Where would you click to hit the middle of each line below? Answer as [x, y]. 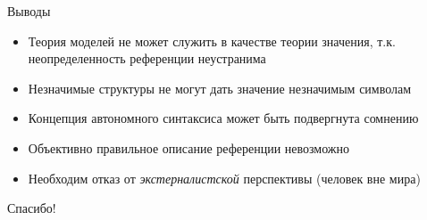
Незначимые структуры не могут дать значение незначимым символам [220, 88]
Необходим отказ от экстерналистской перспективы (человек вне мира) [224, 178]
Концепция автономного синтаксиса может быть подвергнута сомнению [223, 118]
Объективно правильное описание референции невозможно [189, 147]
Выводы [29, 11]
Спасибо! [32, 208]
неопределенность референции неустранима [147, 58]
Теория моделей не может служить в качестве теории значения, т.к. [212, 41]
